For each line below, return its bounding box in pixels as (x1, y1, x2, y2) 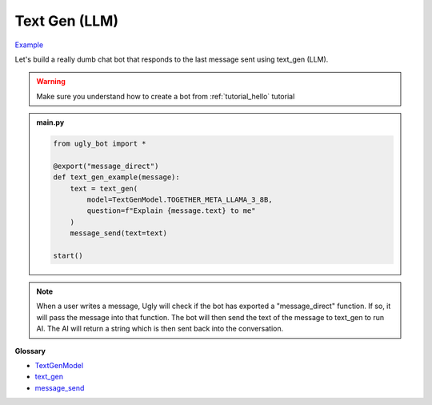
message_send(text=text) (70, 229, 168, 238)
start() (53, 251, 83, 260)
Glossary (14, 346, 46, 355)
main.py (36, 118, 65, 127)
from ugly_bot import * (53, 139, 147, 148)
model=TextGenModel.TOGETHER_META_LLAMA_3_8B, (86, 195, 273, 204)
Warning (36, 77, 66, 86)
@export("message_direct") (53, 161, 159, 170)
